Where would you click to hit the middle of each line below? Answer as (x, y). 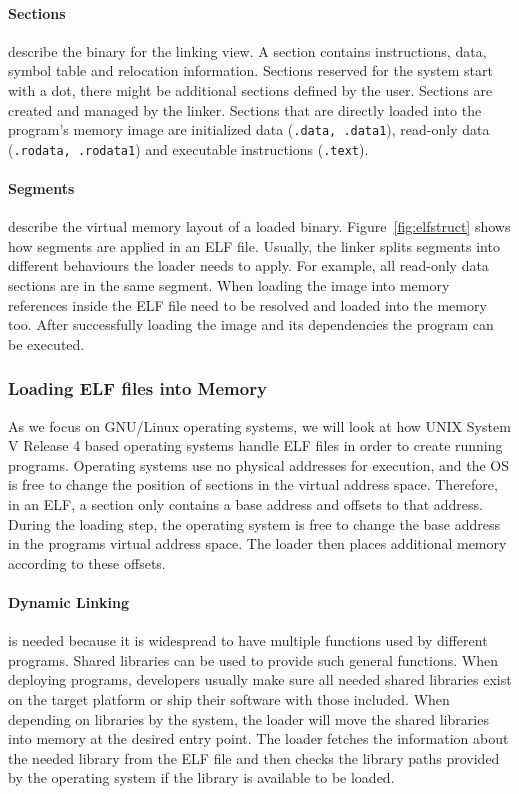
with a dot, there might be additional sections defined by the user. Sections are (250, 89)
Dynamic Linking (69, 602)
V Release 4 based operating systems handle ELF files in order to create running (255, 445)
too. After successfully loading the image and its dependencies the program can (251, 324)
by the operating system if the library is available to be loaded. (201, 777)
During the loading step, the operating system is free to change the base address (254, 523)
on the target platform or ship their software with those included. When (229, 698)
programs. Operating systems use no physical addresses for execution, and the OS (258, 464)
